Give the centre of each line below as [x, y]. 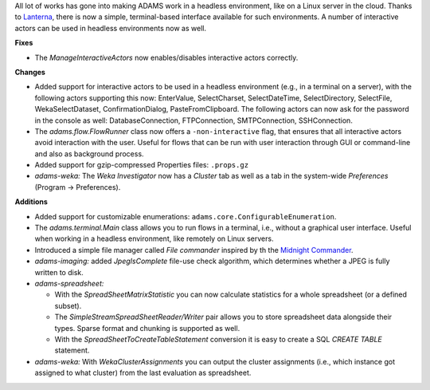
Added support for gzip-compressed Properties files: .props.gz [142, 165]
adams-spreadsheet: [69, 283]
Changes [30, 72]
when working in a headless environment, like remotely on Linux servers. [154, 238]
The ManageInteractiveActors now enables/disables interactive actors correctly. [166, 57]
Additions [31, 202]
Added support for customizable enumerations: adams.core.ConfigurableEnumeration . [186, 216]
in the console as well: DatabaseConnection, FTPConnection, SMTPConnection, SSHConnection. [194, 120]
